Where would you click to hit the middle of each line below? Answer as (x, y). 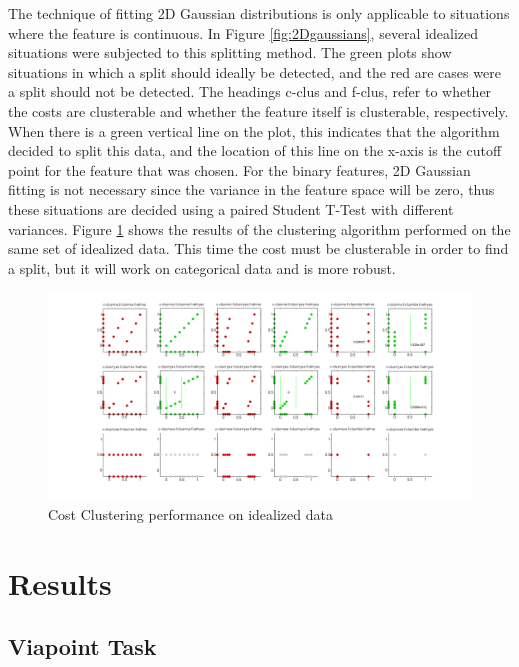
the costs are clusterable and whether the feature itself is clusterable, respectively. (258, 110)
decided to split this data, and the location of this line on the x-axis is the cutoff (255, 150)
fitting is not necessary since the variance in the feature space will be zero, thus (251, 189)
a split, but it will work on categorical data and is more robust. (202, 267)
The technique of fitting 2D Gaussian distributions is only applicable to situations (259, 13)
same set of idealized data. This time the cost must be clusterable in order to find (258, 248)
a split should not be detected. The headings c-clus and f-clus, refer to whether (250, 91)
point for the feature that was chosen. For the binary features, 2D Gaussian (239, 169)
